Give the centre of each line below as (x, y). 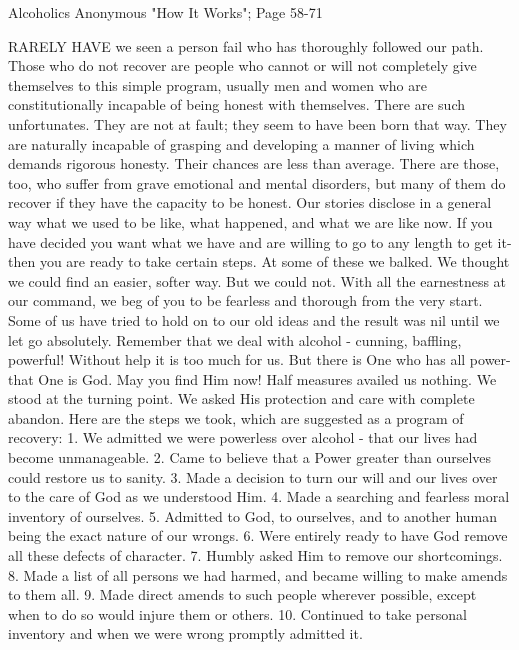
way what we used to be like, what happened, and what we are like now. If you (250, 221)
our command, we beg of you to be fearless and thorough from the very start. (245, 300)
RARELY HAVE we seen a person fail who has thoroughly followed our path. (246, 45)
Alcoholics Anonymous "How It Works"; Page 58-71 (165, 12)
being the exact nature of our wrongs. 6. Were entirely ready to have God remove (258, 535)
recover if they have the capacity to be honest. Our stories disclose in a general (250, 202)
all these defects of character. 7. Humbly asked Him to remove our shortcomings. (255, 555)
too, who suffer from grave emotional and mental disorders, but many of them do (257, 182)
